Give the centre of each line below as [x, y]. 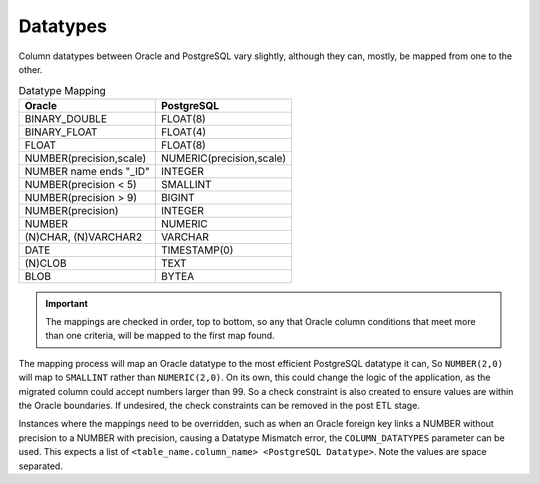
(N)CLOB [45, 263]
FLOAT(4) [183, 132]
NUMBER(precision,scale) [85, 158]
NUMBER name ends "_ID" [87, 171]
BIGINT [177, 197]
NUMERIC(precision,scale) [223, 158]
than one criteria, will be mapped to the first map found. [160, 336]
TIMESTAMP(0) [197, 250]
